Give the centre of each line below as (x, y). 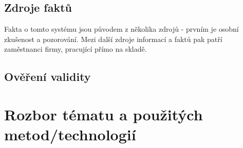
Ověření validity (48, 77)
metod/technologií (70, 134)
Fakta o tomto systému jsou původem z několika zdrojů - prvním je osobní (122, 29)
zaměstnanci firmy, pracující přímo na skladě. (76, 49)
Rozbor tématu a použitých (104, 114)
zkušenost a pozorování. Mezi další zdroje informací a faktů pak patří (113, 39)
